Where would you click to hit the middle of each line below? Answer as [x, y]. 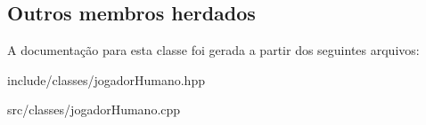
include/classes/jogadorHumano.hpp [106, 79]
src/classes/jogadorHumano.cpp [94, 109]
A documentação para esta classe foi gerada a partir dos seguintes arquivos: [213, 50]
